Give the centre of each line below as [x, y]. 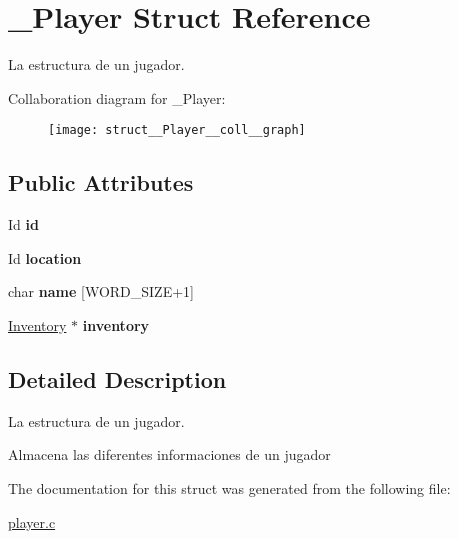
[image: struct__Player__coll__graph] [177, 130]
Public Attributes [101, 182]
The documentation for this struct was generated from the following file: [229, 487]
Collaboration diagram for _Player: [117, 97]
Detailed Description [117, 378]
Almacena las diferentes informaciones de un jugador [169, 454]
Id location [45, 257]
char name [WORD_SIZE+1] [101, 291]
